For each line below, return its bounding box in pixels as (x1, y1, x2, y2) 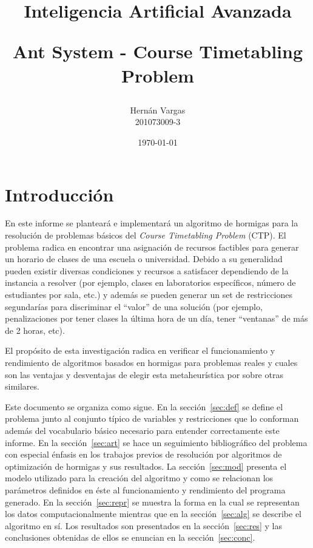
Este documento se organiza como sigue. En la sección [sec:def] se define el (5, 400, 283, 413)
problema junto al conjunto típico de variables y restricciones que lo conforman (5, 412, 299, 425)
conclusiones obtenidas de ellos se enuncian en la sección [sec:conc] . (5, 531, 255, 544)
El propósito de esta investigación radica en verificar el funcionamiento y (5, 344, 275, 357)
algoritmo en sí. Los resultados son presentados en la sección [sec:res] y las (5, 519, 282, 532)
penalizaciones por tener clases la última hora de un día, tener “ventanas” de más (5, 312, 308, 325)
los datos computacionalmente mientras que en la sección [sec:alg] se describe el (5, 507, 302, 520)
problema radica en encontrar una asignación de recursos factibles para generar (5, 240, 299, 253)
